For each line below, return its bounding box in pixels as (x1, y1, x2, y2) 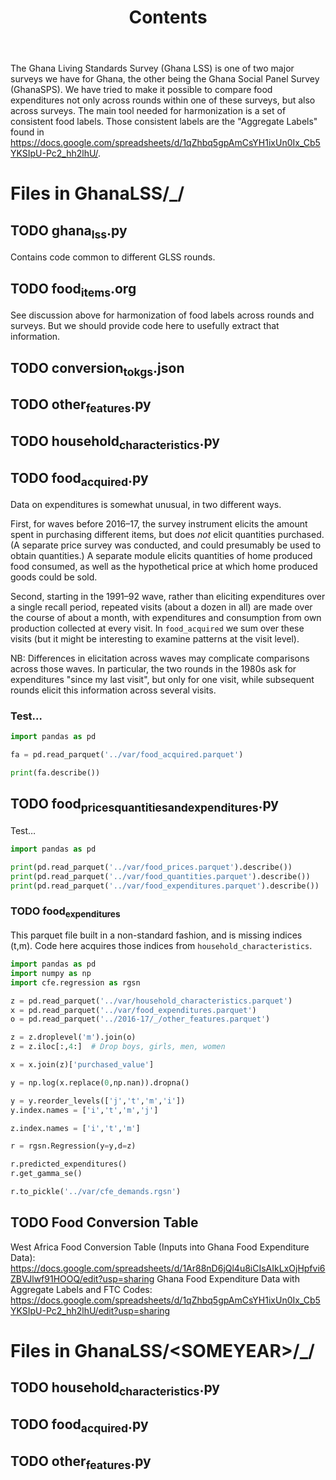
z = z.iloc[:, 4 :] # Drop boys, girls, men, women (10, 1042, 226, 1052)
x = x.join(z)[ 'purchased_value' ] (10, 1060, 155, 1070)
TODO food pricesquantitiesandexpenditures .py (10, 796, 279, 815)
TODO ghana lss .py (10, 222, 128, 241)
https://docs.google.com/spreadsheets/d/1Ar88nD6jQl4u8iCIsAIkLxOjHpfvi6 (10, 1262, 326, 1274)
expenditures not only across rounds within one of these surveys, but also (10, 94, 316, 106)
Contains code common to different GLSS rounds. (10, 251, 216, 263)
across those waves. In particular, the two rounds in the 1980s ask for (10, 663, 297, 675)
